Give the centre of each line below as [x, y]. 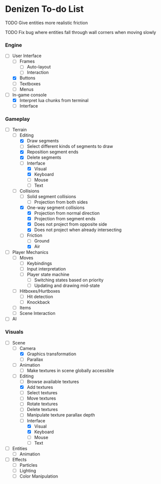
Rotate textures [42, 404]
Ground [42, 241]
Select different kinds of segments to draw [70, 146]
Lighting [28, 471]
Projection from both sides [61, 202]
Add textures [40, 387]
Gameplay [18, 119]
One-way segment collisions [56, 207]
